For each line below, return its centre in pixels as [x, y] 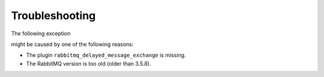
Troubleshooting [53, 16]
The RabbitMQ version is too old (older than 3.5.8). [88, 63]
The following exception [41, 33]
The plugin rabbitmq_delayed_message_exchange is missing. [106, 55]
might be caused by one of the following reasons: [72, 44]
